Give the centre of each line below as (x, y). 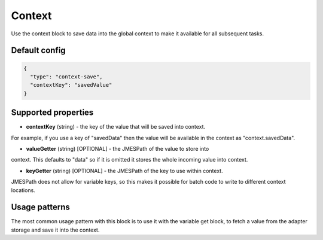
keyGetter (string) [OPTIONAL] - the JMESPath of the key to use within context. (125, 171)
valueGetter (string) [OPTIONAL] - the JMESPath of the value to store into (118, 149)
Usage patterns (40, 207)
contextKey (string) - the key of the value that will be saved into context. (116, 127)
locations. (23, 190)
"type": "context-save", (66, 77)
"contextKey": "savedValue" (71, 85)
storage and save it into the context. (55, 230)
